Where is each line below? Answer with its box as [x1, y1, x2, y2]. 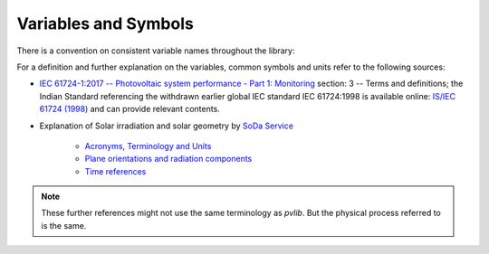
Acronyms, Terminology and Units [84, 140, 212, 151]
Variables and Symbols [16, 14, 194, 33]
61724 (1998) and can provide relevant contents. [39, 104, 221, 115]
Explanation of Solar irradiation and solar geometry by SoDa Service [39, 120, 294, 131]
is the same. [41, 220, 87, 230]
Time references [84, 165, 147, 176]
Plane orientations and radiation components [84, 154, 253, 165]
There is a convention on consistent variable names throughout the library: [16, 45, 295, 56]
